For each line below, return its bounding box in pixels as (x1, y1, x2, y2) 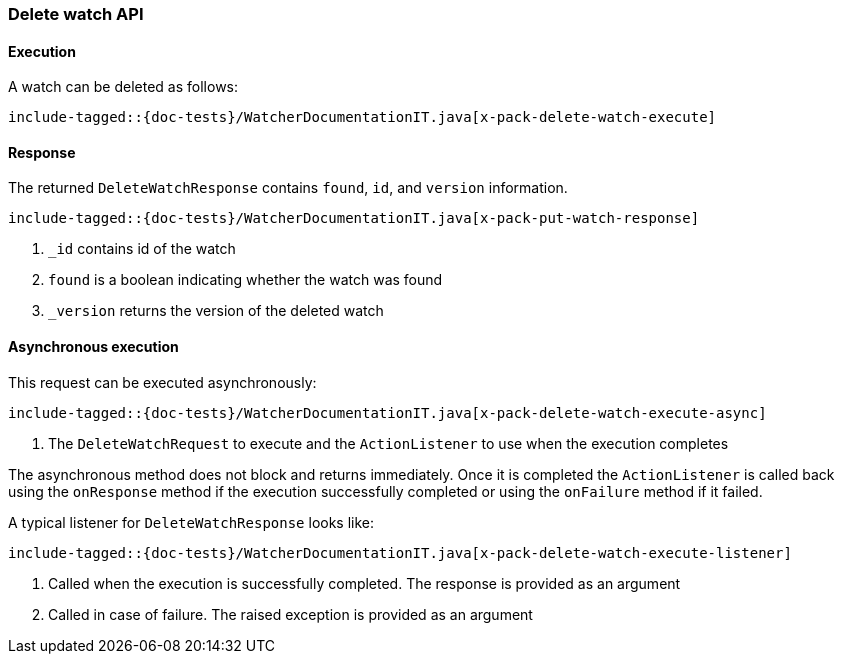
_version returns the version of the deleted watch (48, 302, 384, 320)
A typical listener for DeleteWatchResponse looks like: (8, 513, 375, 531)
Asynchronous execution (8, 338, 179, 356)
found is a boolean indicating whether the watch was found (48, 271, 443, 289)
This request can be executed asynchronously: (8, 373, 317, 391)
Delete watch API (8, 4, 144, 24)
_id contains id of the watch (48, 240, 236, 258)
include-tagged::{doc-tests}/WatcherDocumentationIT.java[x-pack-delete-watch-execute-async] (8, 404, 767, 421)
